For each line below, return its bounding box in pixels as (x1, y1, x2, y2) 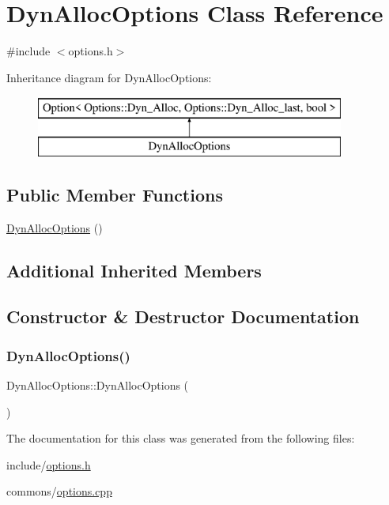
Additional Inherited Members (6, 258, 262, 282)
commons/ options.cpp (6, 483, 112, 499)
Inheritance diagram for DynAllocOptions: (6, 69, 212, 85)
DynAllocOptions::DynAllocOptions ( (6, 377, 189, 394)
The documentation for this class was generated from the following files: (6, 430, 355, 447)
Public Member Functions (6, 182, 223, 206)
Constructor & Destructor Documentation (6, 304, 360, 329)
